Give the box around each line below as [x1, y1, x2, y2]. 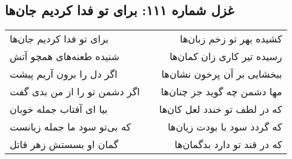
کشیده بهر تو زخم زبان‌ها [180, 32, 282, 46]
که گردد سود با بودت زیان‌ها [167, 120, 282, 134]
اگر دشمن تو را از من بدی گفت [10, 84, 140, 99]
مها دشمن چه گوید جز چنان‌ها [161, 84, 282, 99]
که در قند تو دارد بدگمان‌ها [174, 137, 282, 152]
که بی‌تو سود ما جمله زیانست [10, 120, 131, 134]
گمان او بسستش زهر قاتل [10, 137, 119, 152]
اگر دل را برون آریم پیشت [10, 67, 118, 81]
